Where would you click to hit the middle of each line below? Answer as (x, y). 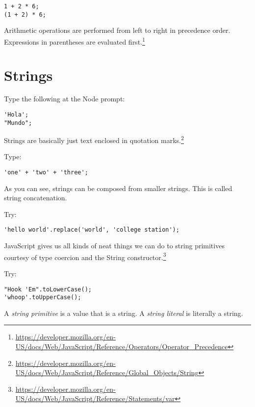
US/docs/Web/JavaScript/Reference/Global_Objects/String (107, 372)
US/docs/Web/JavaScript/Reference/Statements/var (95, 398)
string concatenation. (36, 198)
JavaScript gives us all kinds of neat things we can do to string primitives (114, 246)
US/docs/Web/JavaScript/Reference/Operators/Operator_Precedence (122, 347)
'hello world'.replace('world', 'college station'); (92, 230)
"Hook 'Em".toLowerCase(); (48, 289)
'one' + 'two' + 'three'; (46, 173)
